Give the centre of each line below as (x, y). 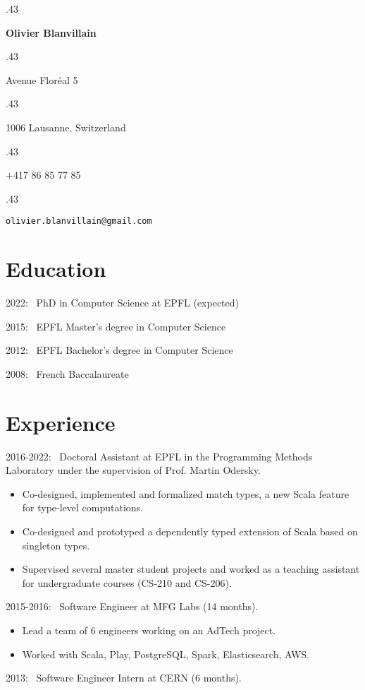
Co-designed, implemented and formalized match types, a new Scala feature (186, 493)
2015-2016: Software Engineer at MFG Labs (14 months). (132, 606)
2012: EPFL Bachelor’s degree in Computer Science (119, 350)
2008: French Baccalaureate (67, 373)
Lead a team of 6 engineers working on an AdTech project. (149, 630)
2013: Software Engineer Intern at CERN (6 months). (124, 678)
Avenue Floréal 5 (42, 79)
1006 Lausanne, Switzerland (66, 127)
